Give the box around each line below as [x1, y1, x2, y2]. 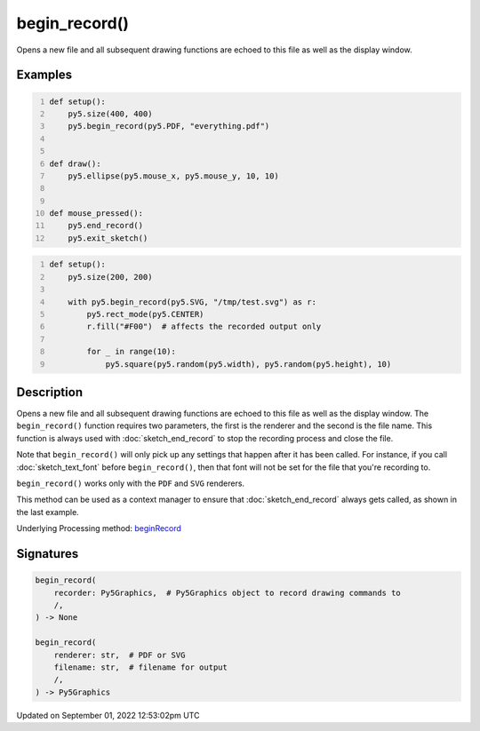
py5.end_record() [68, 220, 144, 231]
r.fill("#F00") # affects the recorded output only [86, 322, 322, 332]
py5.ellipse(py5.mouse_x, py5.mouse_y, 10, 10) [68, 171, 279, 181]
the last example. [16, 506, 79, 517]
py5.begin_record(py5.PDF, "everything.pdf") [68, 121, 270, 131]
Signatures [16, 546, 79, 561]
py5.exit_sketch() [68, 233, 148, 243]
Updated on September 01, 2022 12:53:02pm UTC [16, 710, 200, 720]
